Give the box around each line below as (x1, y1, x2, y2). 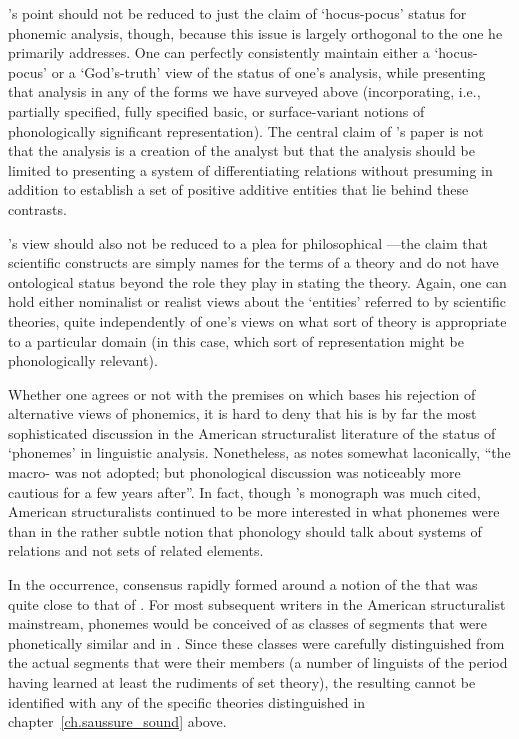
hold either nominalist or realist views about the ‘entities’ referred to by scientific (8, 291, 507, 312)
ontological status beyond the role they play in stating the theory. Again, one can (8, 271, 507, 292)
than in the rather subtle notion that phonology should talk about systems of (8, 520, 482, 541)
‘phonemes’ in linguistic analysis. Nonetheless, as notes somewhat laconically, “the (8, 442, 511, 463)
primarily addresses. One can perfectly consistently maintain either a (8, 42, 430, 63)
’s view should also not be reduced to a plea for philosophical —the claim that (8, 232, 488, 253)
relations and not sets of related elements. (8, 540, 264, 561)
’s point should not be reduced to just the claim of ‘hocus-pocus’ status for (8, 3, 467, 23)
